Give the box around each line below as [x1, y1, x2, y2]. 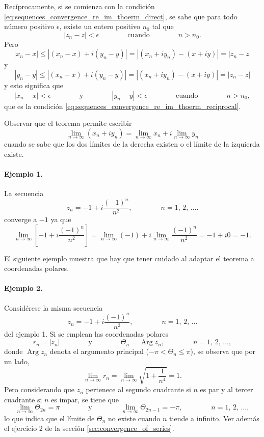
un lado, [4, 356, 30, 367]
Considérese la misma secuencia [4, 302, 103, 313]
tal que [152, 21, 174, 32]
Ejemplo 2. [4, 283, 43, 293]
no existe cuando [108, 413, 161, 423]
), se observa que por [190, 346, 255, 357]
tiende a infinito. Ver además [169, 413, 259, 423]
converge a [4, 214, 37, 225]
